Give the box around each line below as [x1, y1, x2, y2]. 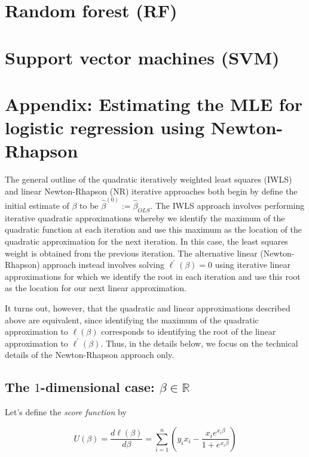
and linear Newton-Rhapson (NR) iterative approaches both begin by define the [5, 184, 298, 197]
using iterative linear [215, 258, 290, 271]
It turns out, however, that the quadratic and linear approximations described [5, 302, 290, 314]
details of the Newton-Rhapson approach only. [5, 348, 175, 361]
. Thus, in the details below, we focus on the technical [100, 336, 298, 349]
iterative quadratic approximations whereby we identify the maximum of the [5, 211, 285, 224]
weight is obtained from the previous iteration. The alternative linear [5, 246, 258, 259]
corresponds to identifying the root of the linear [101, 325, 276, 338]
